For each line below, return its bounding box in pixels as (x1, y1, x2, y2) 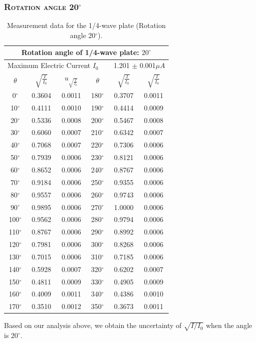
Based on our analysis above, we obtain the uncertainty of (4, 320, 182, 330)
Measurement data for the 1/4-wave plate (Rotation (6, 20, 166, 30)
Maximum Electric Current (7, 60, 90, 70)
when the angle (206, 320, 253, 330)
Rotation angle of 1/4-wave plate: (21, 47, 139, 57)
